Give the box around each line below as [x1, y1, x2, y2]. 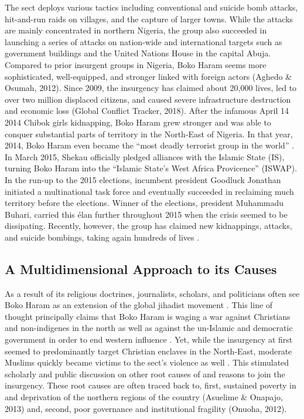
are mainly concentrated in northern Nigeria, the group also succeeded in [5, 24, 267, 36]
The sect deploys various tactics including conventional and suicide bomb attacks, [5, 1, 298, 13]
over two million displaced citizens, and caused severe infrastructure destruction [5, 93, 291, 105]
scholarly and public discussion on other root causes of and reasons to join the [5, 367, 285, 380]
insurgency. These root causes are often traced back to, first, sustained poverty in [5, 379, 296, 391]
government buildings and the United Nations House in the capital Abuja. [5, 47, 271, 59]
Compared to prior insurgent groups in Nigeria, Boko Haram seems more [5, 58, 267, 70]
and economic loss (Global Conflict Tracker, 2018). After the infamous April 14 [5, 104, 289, 117]
